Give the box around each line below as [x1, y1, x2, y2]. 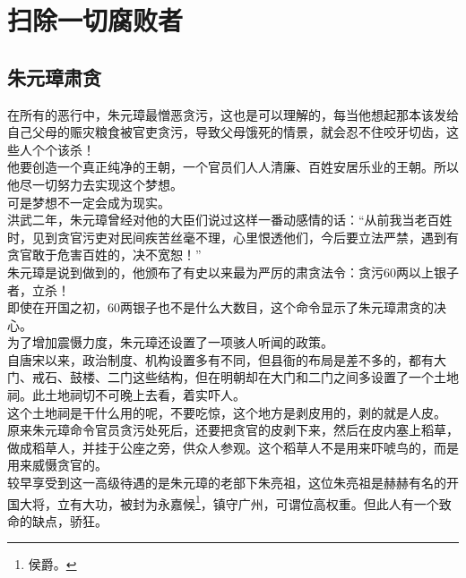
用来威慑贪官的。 [7, 455, 108, 474]
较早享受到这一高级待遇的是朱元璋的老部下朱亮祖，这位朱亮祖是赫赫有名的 [7, 473, 446, 492]
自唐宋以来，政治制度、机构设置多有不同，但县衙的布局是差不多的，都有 [7, 350, 434, 369]
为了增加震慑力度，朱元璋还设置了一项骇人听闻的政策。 [7, 333, 333, 352]
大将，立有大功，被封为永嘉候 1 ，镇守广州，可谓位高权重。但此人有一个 [19, 491, 439, 513]
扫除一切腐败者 [7, 2, 184, 38]
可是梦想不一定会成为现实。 [7, 192, 170, 211]
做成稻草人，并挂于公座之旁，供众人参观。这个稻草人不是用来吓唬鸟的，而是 [7, 438, 459, 456]
